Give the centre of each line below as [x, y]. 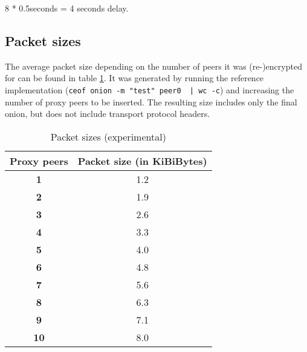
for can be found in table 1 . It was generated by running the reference [134, 78]
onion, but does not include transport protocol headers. [108, 114]
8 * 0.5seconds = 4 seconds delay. [67, 8]
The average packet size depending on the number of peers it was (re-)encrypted [153, 66]
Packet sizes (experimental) [108, 136]
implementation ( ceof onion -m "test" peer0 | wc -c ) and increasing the [150, 89]
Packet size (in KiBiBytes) [142, 161]
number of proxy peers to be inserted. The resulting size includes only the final [151, 101]
